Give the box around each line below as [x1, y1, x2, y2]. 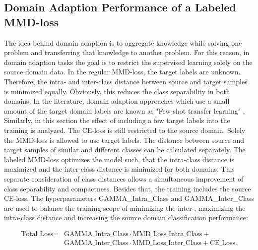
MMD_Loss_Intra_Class [132, 230, 202, 238]
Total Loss [21, 230, 53, 238]
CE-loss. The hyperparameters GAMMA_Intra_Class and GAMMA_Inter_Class [4, 193, 254, 203]
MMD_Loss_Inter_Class [132, 239, 201, 247]
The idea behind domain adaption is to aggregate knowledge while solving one [4, 37, 242, 48]
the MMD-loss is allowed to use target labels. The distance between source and [4, 134, 245, 145]
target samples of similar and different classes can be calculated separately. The [4, 144, 246, 155]
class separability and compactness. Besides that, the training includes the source [4, 183, 251, 193]
